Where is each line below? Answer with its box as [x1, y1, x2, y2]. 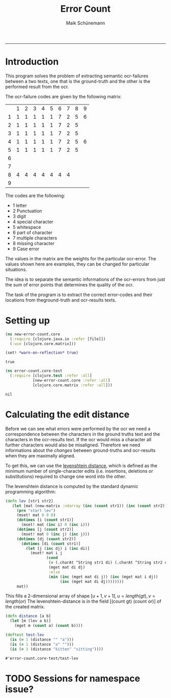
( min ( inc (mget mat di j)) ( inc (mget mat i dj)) [48, 574, 158, 579]
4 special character [12, 219, 53, 225]
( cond [46, 555, 58, 560]
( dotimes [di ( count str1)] [21, 541, 81, 546]
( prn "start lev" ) [16, 508, 56, 513]
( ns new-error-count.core [5, 332, 60, 337]
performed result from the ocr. [5, 84, 69, 90]
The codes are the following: [5, 192, 65, 199]
